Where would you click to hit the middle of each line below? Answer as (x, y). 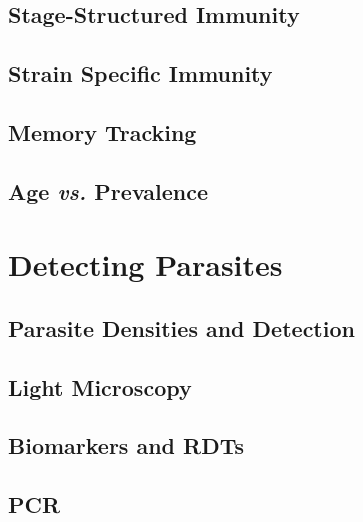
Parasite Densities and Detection (181, 327)
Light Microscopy (100, 386)
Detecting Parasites (145, 264)
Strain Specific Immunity (140, 73)
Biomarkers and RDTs (126, 445)
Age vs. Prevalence (108, 190)
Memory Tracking (102, 131)
